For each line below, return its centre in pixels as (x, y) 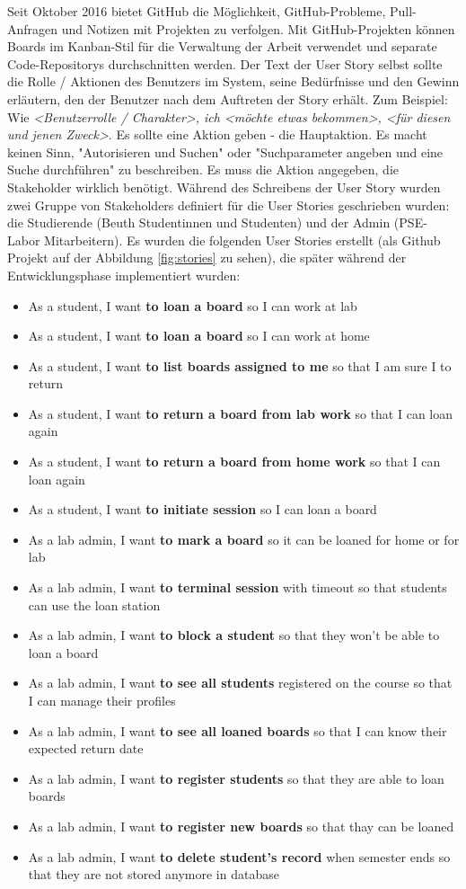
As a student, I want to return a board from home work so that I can (234, 462)
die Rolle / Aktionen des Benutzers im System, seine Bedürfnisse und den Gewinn (233, 81)
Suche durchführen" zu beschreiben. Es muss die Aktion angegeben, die (203, 169)
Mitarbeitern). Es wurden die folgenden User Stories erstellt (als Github (242, 240)
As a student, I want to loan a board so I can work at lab (193, 305)
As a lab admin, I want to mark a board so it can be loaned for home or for (244, 539)
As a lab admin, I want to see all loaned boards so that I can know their (237, 730)
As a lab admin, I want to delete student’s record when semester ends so (239, 856)
